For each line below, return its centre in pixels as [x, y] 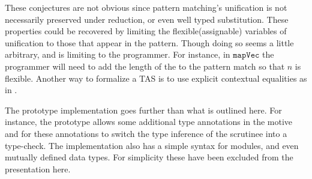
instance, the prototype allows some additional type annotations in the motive [149, 122]
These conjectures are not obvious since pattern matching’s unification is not [146, 7]
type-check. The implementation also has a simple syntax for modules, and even [152, 145]
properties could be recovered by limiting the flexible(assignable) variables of [146, 31]
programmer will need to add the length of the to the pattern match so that [145, 66]
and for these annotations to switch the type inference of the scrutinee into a [146, 133]
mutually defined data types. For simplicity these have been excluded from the [149, 157]
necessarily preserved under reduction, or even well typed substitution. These [147, 19]
